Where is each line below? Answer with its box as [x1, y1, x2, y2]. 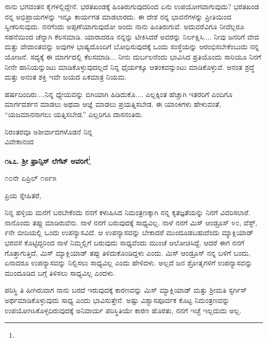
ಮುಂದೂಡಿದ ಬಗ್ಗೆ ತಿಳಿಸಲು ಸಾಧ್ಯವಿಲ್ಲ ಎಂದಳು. [5, 267, 115, 278]
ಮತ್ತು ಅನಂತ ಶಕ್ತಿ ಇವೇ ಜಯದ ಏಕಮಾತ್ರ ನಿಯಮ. [5, 71, 127, 82]
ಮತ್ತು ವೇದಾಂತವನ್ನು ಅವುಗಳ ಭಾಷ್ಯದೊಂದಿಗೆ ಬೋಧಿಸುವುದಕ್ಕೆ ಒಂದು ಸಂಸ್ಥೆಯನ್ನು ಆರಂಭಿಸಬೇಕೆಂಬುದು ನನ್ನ [5, 41, 259, 52]
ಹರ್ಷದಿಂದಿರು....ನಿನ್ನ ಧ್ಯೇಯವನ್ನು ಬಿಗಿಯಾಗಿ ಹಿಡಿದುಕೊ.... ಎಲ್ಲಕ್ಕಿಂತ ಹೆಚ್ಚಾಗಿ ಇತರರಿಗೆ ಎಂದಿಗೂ [5, 88, 233, 99]
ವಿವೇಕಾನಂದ [5, 136, 34, 147]
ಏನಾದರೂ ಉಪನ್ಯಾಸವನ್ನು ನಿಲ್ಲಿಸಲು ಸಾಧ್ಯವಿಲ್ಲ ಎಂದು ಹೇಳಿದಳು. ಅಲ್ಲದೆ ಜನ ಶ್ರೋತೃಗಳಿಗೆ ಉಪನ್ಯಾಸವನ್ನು [5, 257, 253, 268]
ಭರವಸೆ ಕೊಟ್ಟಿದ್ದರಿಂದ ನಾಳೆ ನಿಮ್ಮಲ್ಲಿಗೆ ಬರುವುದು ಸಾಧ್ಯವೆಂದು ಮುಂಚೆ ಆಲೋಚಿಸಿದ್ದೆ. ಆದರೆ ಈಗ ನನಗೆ [5, 237, 244, 248]
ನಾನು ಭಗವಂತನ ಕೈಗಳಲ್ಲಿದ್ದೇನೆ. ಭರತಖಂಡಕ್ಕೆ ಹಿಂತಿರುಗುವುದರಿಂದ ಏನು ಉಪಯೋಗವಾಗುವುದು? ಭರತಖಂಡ [5, 1, 259, 11]
